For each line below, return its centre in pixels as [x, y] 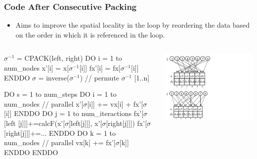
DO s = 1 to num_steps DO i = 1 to [60, 94]
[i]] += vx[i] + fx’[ [115, 103]
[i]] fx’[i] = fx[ [100, 68]
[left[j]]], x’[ [86, 123]
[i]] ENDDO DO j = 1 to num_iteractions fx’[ [74, 113]
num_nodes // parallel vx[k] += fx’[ [60, 142]
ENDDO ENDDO [31, 152]
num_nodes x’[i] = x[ [37, 68]
